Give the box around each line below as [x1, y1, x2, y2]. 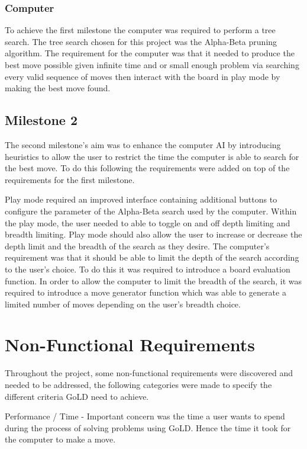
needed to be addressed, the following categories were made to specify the [5, 379, 272, 391]
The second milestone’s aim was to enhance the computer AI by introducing [5, 138, 281, 150]
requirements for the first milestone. [5, 173, 135, 185]
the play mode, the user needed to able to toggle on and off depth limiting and [5, 216, 290, 229]
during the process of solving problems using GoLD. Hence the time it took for [5, 421, 291, 434]
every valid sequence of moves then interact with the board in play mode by [5, 70, 280, 82]
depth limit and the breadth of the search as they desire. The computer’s [5, 239, 270, 252]
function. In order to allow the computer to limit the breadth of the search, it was [5, 274, 302, 287]
